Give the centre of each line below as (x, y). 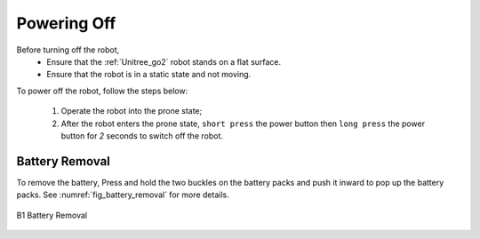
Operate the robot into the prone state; (132, 111)
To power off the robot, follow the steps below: (102, 91)
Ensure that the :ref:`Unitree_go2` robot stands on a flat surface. (164, 61)
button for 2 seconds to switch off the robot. (142, 135)
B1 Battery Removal (52, 215)
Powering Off (66, 23)
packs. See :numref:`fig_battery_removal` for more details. (123, 195)
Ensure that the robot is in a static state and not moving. (149, 75)
